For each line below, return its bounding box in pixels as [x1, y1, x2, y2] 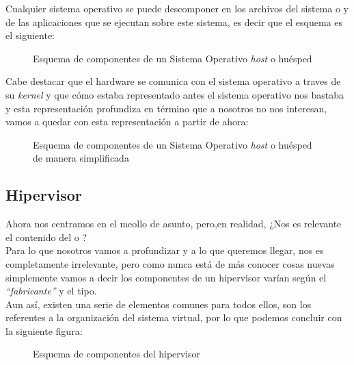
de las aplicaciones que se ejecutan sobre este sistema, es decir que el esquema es [5, 14, 343, 29]
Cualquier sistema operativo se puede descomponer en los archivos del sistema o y [5, 1, 349, 15]
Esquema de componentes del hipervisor [33, 347, 201, 361]
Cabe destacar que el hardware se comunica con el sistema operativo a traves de [5, 74, 341, 88]
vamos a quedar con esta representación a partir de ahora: [5, 114, 249, 129]
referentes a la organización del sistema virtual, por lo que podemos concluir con [5, 310, 342, 325]
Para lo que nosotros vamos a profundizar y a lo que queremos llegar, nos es [5, 243, 324, 257]
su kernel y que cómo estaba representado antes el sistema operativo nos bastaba [5, 87, 344, 101]
